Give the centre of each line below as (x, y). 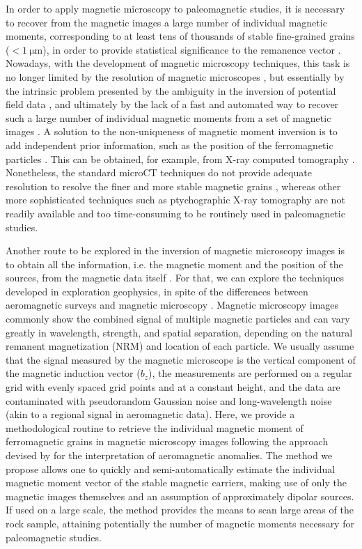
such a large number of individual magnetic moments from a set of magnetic (168, 117)
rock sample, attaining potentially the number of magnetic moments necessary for (180, 523)
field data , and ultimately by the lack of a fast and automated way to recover (172, 104)
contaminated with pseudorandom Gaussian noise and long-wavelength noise (169, 400)
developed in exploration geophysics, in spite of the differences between (157, 291)
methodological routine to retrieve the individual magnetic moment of (155, 427)
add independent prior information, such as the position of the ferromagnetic (170, 145)
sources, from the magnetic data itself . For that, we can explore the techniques (175, 278)
